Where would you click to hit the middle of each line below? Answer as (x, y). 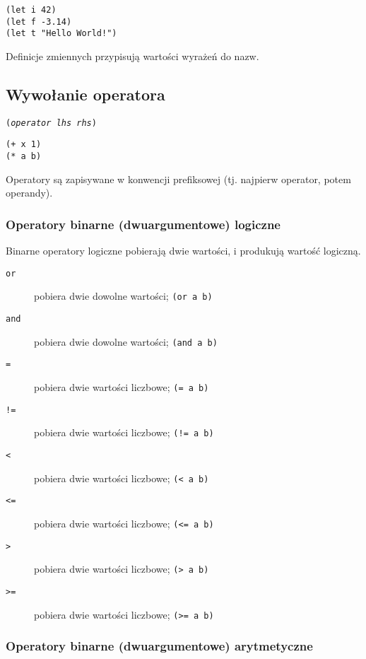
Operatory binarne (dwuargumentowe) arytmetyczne (159, 646)
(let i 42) (31, 10)
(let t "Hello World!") (61, 34)
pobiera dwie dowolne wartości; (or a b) (123, 296)
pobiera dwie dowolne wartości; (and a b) (126, 341)
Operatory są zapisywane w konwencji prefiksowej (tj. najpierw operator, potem (178, 179)
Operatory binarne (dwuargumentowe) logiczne (143, 224)
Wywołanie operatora (85, 94)
